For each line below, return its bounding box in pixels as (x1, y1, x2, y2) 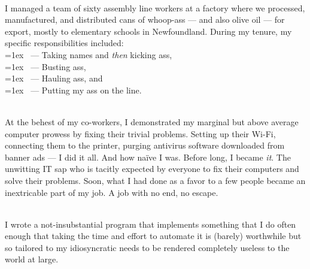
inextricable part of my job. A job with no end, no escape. (5, 186, 218, 198)
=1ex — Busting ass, (5, 60, 86, 72)
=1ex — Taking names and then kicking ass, (5, 48, 172, 61)
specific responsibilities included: (5, 37, 124, 49)
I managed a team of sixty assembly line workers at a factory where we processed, (5, 1, 305, 14)
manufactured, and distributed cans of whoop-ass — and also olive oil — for (5, 13, 285, 26)
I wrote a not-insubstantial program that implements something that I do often (5, 217, 296, 230)
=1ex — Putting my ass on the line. (5, 83, 142, 96)
